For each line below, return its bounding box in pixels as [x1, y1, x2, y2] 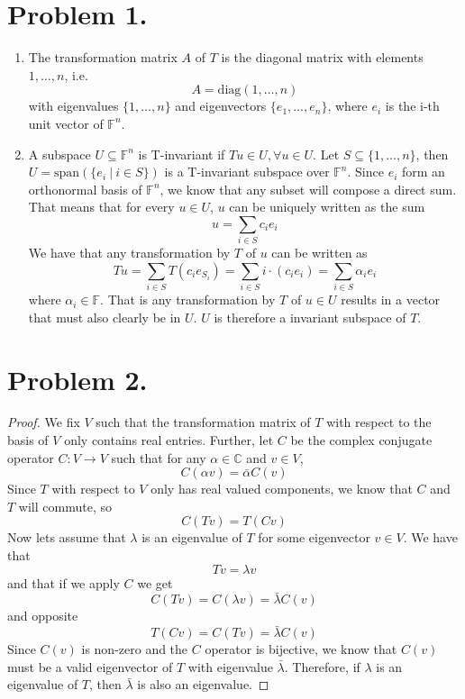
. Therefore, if [284, 657, 360, 676]
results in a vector [341, 290, 441, 309]
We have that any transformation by [28, 243, 231, 262]
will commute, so [18, 496, 112, 515]
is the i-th [385, 96, 440, 115]
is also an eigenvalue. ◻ [137, 675, 269, 694]
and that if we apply [7, 573, 120, 592]
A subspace [28, 144, 91, 163]
